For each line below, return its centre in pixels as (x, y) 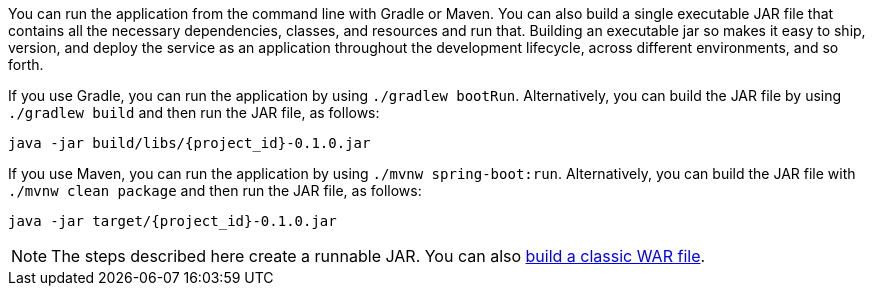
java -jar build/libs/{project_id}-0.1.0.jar (189, 143)
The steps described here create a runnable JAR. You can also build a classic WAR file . (378, 256)
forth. (26, 64)
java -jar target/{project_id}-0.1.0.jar (172, 221)
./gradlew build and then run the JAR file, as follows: (194, 112)
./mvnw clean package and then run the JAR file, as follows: (215, 190)
